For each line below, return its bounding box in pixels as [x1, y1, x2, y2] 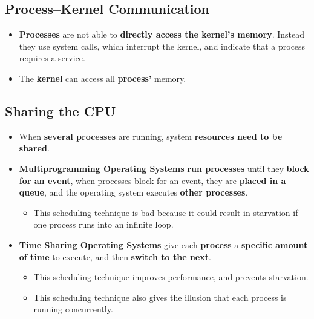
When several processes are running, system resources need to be [19, 130, 283, 142]
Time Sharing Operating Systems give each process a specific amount [19, 238, 308, 251]
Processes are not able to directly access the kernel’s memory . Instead [19, 28, 304, 41]
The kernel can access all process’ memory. [19, 71, 186, 84]
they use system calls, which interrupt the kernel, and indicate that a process [19, 39, 306, 52]
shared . [19, 142, 50, 154]
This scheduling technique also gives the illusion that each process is [33, 291, 287, 303]
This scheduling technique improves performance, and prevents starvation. [33, 271, 309, 283]
